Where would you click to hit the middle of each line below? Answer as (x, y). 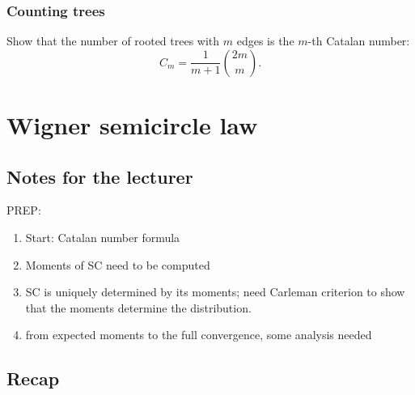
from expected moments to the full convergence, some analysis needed (199, 335)
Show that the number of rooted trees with (113, 41)
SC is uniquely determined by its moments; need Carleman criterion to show (215, 292)
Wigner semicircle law (132, 125)
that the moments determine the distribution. (138, 307)
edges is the (265, 41)
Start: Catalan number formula (103, 237)
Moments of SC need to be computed (118, 264)
